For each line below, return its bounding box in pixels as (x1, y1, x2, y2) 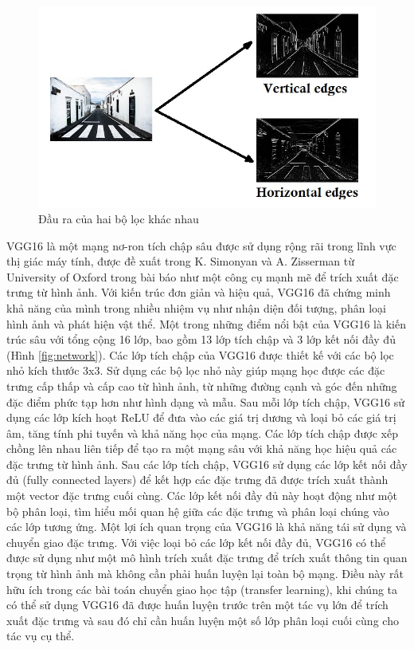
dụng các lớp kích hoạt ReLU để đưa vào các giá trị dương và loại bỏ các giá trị (6, 409, 396, 426)
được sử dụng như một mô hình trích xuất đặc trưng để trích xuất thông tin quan (6, 549, 408, 566)
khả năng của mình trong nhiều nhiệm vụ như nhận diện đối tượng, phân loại (6, 299, 386, 316)
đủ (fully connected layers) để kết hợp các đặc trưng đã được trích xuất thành (6, 471, 389, 488)
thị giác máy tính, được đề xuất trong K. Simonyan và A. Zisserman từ (6, 253, 354, 269)
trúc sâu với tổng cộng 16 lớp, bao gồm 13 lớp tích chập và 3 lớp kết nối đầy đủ (6, 331, 396, 348)
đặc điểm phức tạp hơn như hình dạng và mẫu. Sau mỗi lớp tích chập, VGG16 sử (6, 393, 405, 410)
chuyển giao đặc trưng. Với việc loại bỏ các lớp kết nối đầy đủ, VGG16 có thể (6, 533, 386, 550)
